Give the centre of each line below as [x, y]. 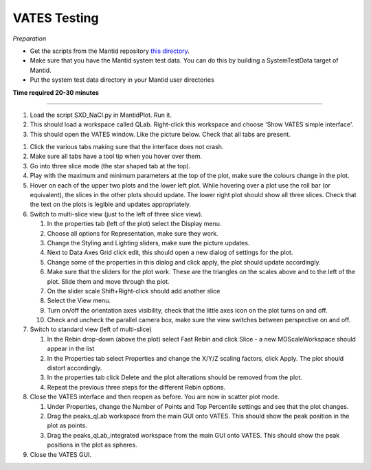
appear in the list [71, 349]
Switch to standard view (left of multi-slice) [91, 329]
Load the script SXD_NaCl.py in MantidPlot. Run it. [101, 115]
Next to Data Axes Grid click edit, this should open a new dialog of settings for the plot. [170, 253]
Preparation [30, 38]
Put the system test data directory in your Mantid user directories [122, 80]
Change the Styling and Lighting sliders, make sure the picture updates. [148, 243]
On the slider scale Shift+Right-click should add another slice [134, 291]
